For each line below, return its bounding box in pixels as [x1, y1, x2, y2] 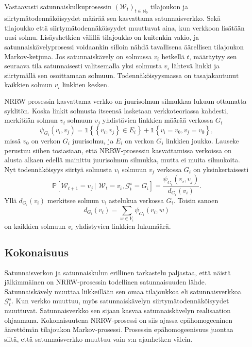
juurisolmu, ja [72, 136, 114, 146]
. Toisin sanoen [173, 195, 218, 205]
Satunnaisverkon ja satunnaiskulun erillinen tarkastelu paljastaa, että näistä [4, 267, 231, 277]
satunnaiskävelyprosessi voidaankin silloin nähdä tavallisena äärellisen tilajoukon [4, 41, 244, 51]
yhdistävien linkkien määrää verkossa [102, 115, 213, 125]
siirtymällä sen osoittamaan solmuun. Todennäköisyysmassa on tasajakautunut [4, 70, 239, 80]
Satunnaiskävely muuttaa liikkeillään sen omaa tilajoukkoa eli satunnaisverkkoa [4, 286, 241, 296]
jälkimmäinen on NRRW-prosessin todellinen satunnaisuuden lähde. [4, 277, 206, 287]
